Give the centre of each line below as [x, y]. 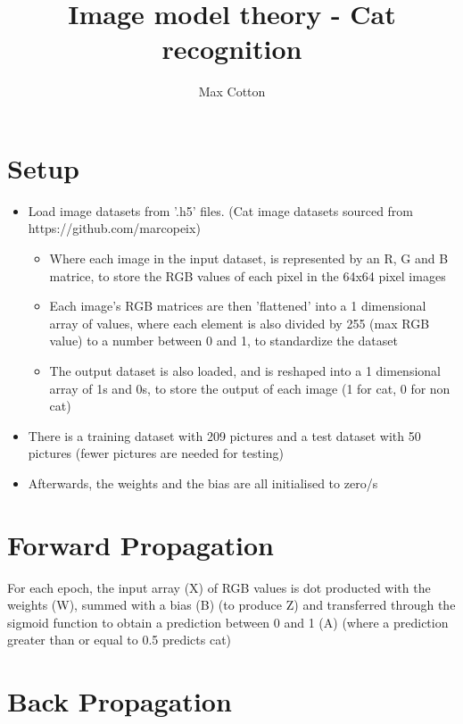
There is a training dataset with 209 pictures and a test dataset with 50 [224, 435]
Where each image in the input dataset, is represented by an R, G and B [249, 258]
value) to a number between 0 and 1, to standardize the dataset [223, 341]
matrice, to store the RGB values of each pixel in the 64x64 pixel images [248, 275]
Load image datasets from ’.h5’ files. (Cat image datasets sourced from [221, 210]
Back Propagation [120, 701]
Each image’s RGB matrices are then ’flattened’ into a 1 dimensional [238, 306]
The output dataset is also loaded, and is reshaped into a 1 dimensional [245, 370]
